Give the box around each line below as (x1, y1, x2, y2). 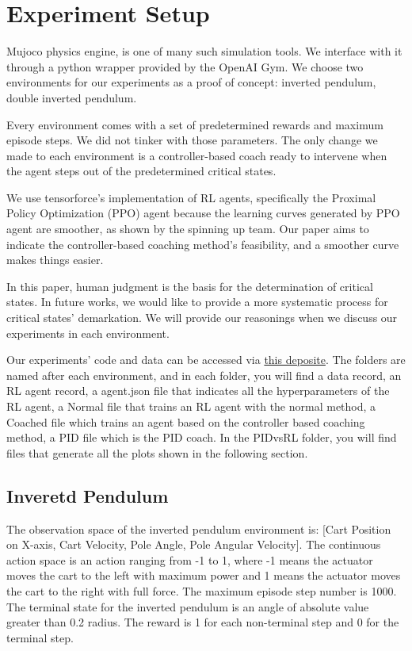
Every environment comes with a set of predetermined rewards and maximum (6, 116, 383, 132)
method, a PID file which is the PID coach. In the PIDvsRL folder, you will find (6, 429, 397, 446)
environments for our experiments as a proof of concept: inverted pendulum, (6, 74, 376, 90)
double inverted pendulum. (6, 89, 137, 105)
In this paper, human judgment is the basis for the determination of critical (6, 278, 373, 294)
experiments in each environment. (6, 324, 170, 341)
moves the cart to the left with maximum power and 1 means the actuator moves (6, 567, 401, 584)
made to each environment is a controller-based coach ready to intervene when (6, 147, 387, 163)
